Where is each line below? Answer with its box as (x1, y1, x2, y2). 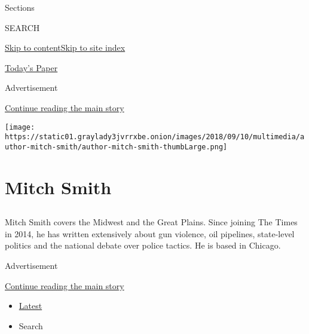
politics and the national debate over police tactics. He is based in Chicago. (5, 239, 281, 252)
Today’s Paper (5, 61, 58, 73)
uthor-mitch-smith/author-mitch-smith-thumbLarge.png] (5, 142, 228, 151)
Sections (5, 1, 35, 13)
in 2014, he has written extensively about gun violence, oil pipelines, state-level (5, 227, 295, 240)
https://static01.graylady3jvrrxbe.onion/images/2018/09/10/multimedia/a (5, 133, 305, 142)
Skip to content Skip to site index (5, 41, 126, 54)
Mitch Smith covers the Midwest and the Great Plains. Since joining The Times (5, 216, 298, 228)
